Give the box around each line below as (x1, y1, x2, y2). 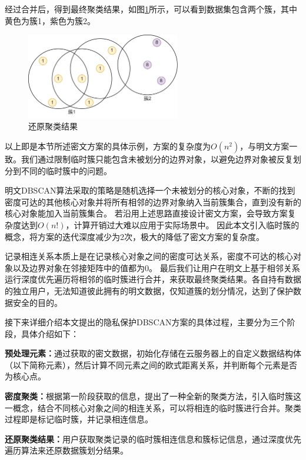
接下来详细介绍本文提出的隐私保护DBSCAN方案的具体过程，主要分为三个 (5, 316, 287, 328)
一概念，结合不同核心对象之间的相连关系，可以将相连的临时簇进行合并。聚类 (5, 401, 301, 414)
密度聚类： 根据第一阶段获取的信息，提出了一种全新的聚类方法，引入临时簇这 (5, 390, 301, 402)
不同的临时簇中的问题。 (21, 164, 112, 176)
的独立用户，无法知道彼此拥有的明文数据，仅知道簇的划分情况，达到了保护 (5, 284, 293, 296)
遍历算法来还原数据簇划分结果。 (5, 444, 128, 456)
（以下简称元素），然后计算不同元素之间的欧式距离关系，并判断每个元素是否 (5, 358, 297, 371)
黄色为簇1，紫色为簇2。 (5, 14, 95, 26)
